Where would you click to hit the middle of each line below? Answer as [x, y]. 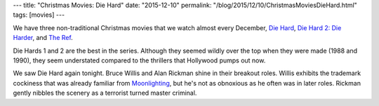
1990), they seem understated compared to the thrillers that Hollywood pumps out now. [139, 60]
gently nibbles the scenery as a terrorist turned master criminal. [105, 93]
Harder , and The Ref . [43, 38]
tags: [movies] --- [39, 15]
